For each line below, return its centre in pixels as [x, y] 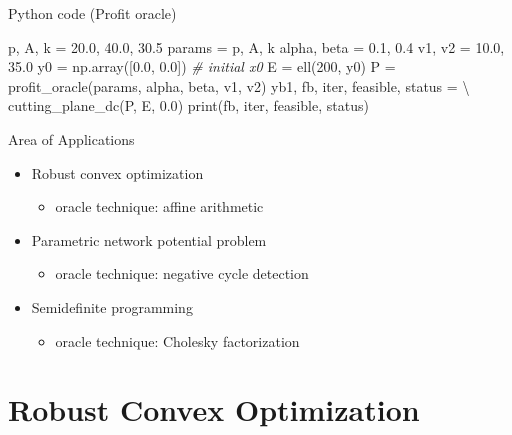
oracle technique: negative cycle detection [182, 273]
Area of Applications [71, 138]
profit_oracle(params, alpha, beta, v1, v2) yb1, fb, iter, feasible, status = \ [239, 85]
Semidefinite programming [112, 306]
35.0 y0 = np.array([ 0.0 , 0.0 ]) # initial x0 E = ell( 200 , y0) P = [202, 66]
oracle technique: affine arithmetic [159, 206]
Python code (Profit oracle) [92, 13]
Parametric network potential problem [149, 239]
